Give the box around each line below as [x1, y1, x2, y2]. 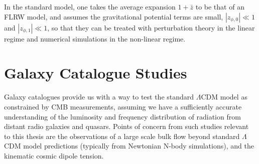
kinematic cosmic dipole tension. [4, 150, 104, 160]
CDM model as [201, 91, 247, 102]
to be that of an [195, 1, 244, 11]
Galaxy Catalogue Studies [4, 62, 187, 83]
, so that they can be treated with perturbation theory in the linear [47, 22, 255, 32]
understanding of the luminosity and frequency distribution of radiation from [4, 111, 241, 121]
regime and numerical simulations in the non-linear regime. [4, 33, 186, 43]
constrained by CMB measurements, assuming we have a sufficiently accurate [4, 101, 242, 111]
